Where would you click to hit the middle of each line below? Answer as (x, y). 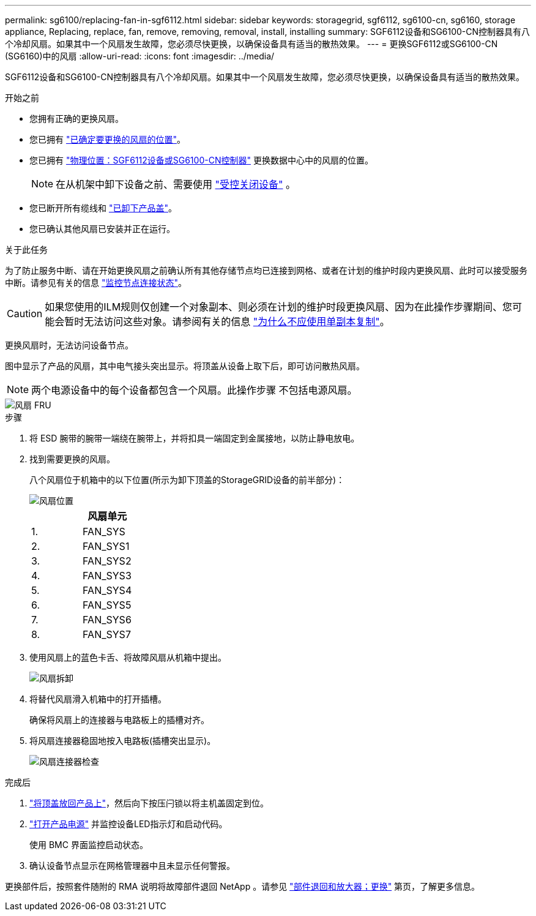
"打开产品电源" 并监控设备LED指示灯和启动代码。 (128, 824)
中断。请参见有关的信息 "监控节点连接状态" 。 (96, 283)
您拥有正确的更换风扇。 (76, 118)
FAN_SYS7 (107, 634)
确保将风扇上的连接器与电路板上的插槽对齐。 (119, 720)
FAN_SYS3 (107, 576)
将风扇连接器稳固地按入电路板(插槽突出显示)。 (123, 741)
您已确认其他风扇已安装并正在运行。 (102, 229)
